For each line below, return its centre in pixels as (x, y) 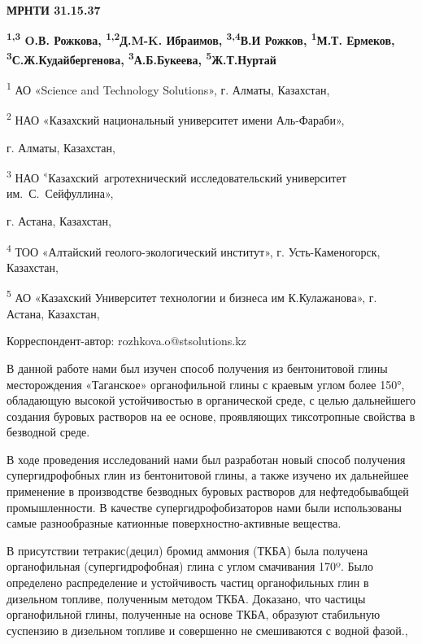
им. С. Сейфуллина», (60, 193)
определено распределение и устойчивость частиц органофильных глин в (188, 583)
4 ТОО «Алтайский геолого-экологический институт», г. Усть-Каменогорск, (194, 250)
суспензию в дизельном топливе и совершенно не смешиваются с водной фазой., (207, 630)
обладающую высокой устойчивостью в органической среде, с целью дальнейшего (211, 400)
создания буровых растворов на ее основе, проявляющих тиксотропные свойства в (211, 416)
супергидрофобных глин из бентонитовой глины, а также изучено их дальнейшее (208, 475)
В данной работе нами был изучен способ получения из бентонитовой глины (197, 368)
